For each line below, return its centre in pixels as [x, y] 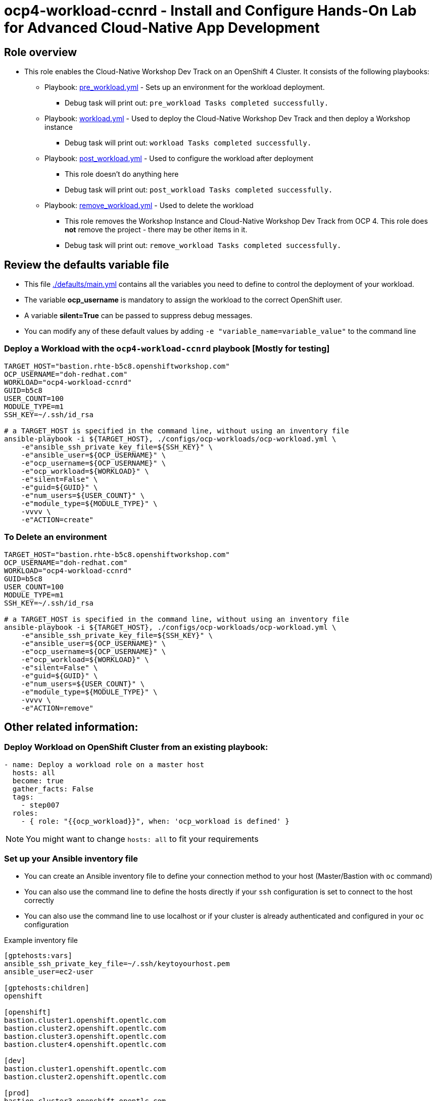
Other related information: [71, 727]
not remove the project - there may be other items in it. [156, 230]
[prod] [17, 1093]
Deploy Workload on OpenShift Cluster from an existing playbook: [136, 747]
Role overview [41, 52]
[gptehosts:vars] [38, 956]
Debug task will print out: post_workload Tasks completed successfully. [199, 190]
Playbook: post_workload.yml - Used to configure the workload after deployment [179, 159]
